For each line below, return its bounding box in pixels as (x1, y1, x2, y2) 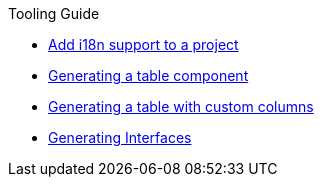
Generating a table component (48, 67, 249, 84)
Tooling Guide (8, 5, 100, 22)
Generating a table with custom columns (48, 98, 314, 115)
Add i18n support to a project (48, 36, 239, 53)
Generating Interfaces (48, 129, 192, 146)
